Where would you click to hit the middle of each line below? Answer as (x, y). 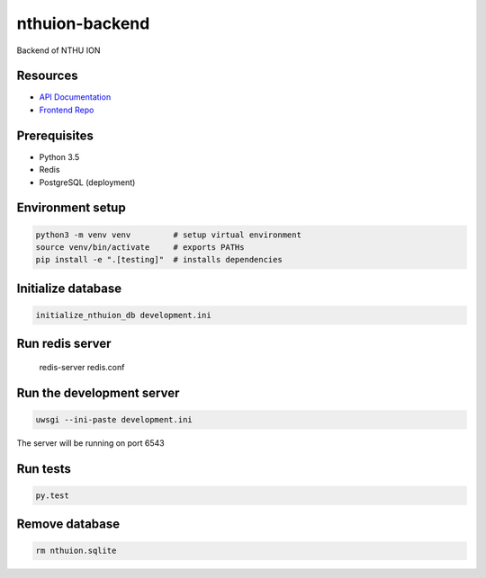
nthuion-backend (83, 23)
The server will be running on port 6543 (91, 443)
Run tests (44, 469)
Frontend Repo (67, 110)
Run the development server (98, 392)
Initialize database (69, 288)
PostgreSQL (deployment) (87, 182)
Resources (47, 76)
